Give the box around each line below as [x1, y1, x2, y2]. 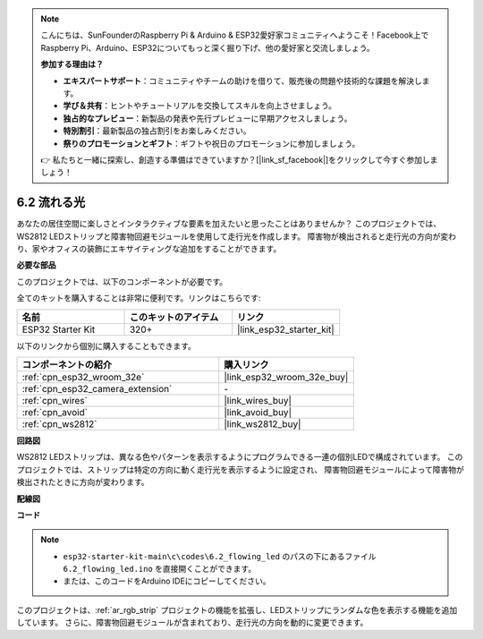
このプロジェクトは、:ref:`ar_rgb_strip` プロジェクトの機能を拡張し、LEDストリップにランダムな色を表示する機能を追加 [16, 604, 458, 615]
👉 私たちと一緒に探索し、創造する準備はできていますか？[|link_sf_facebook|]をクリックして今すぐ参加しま [40, 154, 438, 165]
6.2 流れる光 [16, 195, 86, 210]
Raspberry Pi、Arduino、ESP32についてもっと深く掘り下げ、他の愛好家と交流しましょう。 [40, 42, 375, 53]
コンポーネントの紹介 [21, 358, 112, 371]
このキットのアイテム [129, 311, 219, 323]
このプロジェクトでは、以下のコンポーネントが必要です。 [16, 276, 228, 286]
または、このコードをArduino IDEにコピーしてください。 [63, 575, 271, 586]
